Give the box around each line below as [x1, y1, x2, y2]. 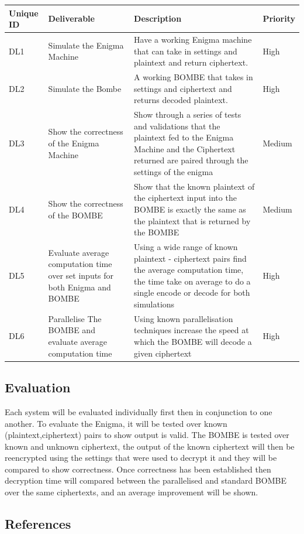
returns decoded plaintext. [134, 94, 228, 106]
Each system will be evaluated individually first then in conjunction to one [5, 405, 272, 417]
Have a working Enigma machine [134, 33, 252, 45]
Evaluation [5, 378, 71, 396]
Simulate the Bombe [48, 82, 122, 94]
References [5, 515, 71, 533]
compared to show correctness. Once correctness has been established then [5, 463, 271, 475]
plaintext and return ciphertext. [134, 56, 248, 69]
